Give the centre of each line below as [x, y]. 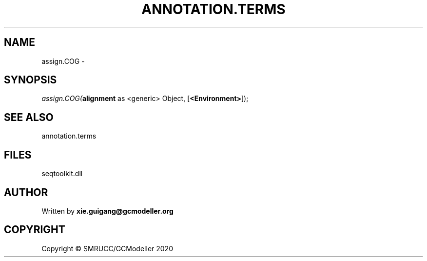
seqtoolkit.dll [62, 174]
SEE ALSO [29, 117]
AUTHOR [26, 192]
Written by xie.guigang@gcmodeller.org [107, 211]
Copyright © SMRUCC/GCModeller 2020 [107, 248]
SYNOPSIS [30, 80]
